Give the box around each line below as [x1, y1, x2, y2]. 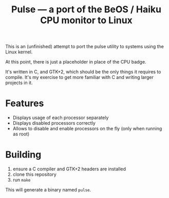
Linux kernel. [5, 49, 33, 55]
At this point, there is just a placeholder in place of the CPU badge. [5, 59, 146, 65]
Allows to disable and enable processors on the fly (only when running [12, 126, 162, 132]
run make [12, 177, 31, 183]
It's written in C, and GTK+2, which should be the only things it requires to [5, 69, 161, 75]
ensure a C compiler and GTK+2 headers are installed [12, 166, 126, 172]
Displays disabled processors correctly [12, 120, 96, 126]
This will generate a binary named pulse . [5, 187, 91, 193]
